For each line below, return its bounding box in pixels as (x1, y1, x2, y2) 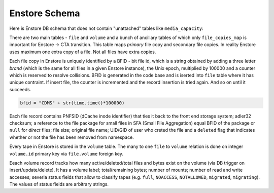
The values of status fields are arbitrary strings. (9, 181, 109, 187)
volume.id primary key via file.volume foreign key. (9, 150, 124, 157)
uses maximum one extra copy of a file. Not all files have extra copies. (9, 49, 156, 55)
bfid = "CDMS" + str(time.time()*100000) (20, 100, 125, 106)
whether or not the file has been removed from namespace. (9, 134, 134, 140)
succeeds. (9, 86, 31, 92)
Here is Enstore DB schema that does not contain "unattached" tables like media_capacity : (9, 25, 203, 31)
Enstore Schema (9, 8, 81, 19)
